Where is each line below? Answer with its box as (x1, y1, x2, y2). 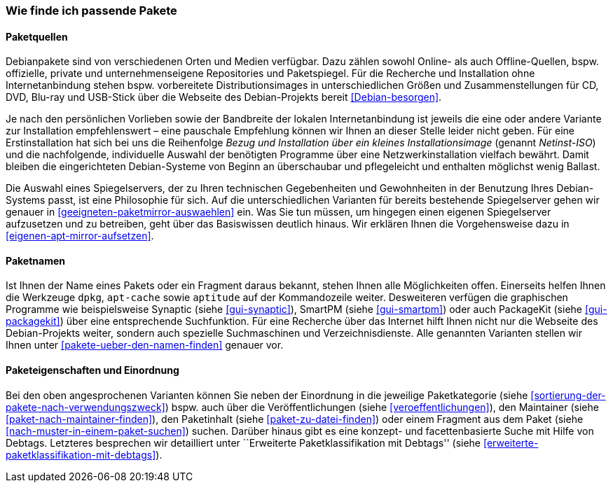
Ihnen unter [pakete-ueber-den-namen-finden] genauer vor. (6, 339, 284, 351)
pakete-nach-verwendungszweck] (6, 400, 165, 413)
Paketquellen (6, 30, 68, 43)
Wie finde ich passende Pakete (6, 4, 177, 18)
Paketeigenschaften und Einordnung (6, 364, 179, 377)
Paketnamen (6, 254, 65, 267)
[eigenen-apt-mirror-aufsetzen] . (6, 230, 154, 242)
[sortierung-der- (530, 389, 606, 401)
